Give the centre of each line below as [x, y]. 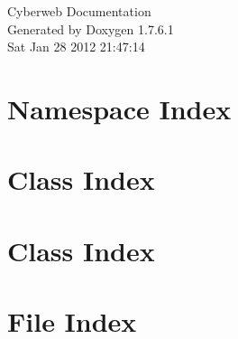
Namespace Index [119, 108]
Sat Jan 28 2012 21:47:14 [76, 47]
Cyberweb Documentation [79, 11]
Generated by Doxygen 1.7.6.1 [91, 28]
